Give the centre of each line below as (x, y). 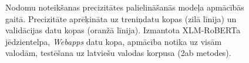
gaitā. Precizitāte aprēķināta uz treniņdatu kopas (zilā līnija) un (121, 18)
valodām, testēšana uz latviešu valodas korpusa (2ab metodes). (118, 53)
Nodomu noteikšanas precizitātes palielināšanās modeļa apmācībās (125, 7)
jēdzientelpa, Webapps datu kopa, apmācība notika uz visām (114, 41)
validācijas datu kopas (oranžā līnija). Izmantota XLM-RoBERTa (123, 30)
